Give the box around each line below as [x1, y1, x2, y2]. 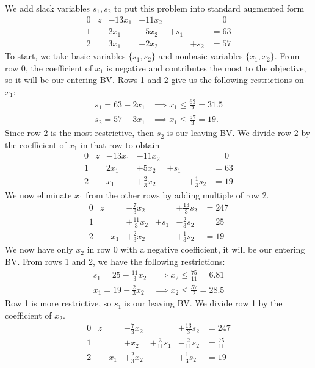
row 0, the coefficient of [5, 61, 93, 74]
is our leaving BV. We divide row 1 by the [124, 297, 283, 309]
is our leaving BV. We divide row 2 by [167, 126, 311, 139]
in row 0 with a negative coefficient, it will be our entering [87, 243, 305, 256]
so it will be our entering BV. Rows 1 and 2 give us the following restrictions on [5, 73, 304, 86]
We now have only [5, 243, 73, 256]
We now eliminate [5, 188, 72, 201]
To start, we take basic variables [5, 49, 126, 62]
